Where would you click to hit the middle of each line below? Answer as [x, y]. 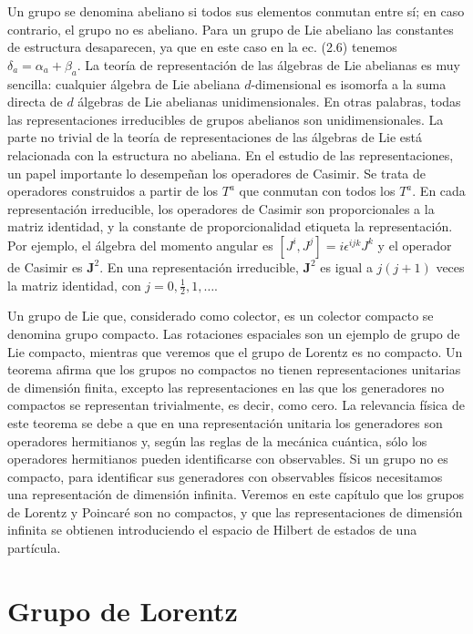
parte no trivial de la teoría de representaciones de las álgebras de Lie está [215, 137]
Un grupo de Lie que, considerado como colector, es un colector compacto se [221, 316]
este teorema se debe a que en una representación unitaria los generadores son [225, 422]
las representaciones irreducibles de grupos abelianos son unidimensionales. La [226, 119]
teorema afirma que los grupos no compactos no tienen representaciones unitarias [234, 369]
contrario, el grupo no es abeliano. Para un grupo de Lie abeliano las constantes [231, 29]
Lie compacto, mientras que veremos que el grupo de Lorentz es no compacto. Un [235, 351]
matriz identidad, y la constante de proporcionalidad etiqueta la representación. [230, 226]
